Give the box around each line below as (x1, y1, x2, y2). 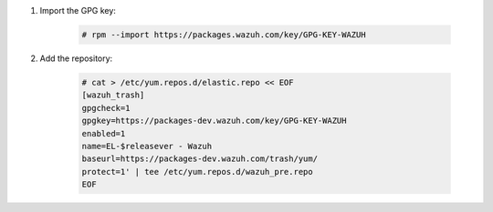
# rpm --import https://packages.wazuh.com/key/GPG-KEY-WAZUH (81, 29, 366, 40)
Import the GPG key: (39, 5, 116, 15)
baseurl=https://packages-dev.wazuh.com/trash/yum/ (81, 154, 319, 164)
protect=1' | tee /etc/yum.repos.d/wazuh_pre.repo (81, 167, 314, 177)
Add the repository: (39, 53, 113, 64)
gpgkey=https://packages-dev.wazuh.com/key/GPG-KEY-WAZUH (81, 116, 347, 126)
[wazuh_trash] (81, 90, 145, 100)
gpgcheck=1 (81, 103, 131, 113)
